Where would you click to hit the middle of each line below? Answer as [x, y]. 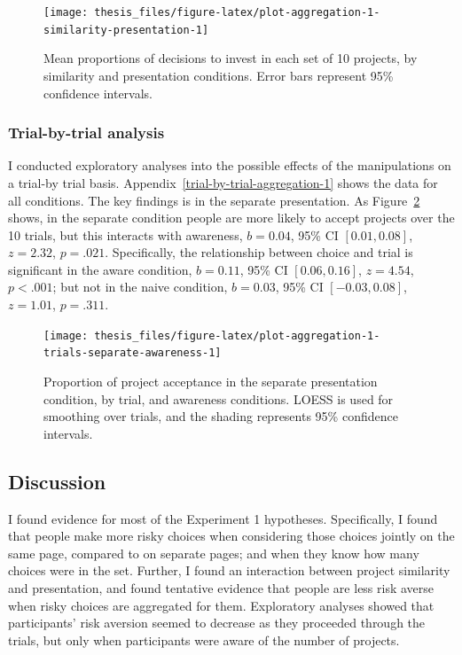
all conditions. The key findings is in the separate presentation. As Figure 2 [214, 200]
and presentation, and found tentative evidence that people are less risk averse [221, 587]
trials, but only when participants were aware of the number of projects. [204, 639]
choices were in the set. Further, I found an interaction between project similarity [229, 570]
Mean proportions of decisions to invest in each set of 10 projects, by [231, 58]
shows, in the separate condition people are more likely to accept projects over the [231, 218]
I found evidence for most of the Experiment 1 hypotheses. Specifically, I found [223, 518]
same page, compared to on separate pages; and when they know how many [214, 553]
